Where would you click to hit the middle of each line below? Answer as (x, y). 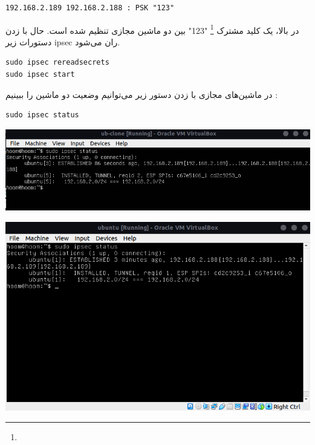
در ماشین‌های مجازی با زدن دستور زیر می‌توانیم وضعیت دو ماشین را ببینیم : (142, 94)
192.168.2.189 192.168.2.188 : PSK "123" (90, 8)
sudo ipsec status (42, 115)
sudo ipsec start (40, 75)
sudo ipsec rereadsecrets (57, 63)
